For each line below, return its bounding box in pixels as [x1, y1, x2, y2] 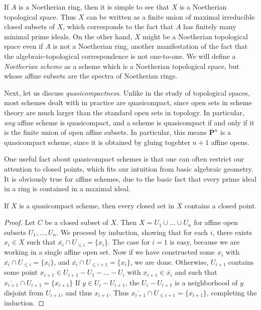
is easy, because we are [170, 237, 240, 247]
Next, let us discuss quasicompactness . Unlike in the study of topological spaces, [4, 87, 250, 98]
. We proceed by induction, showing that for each [56, 226, 208, 237]
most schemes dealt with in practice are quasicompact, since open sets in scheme [4, 97, 252, 108]
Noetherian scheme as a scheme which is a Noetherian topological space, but [4, 60, 239, 71]
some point [4, 267, 38, 277]
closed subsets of [4, 21, 55, 32]
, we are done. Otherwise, [130, 256, 209, 267]
